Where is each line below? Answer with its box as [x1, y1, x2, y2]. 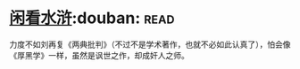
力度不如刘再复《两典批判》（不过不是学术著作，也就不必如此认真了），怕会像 [9, 39, 291, 50]
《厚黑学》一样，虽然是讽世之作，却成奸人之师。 [9, 50, 189, 60]
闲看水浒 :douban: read [9, 8, 175, 28]
